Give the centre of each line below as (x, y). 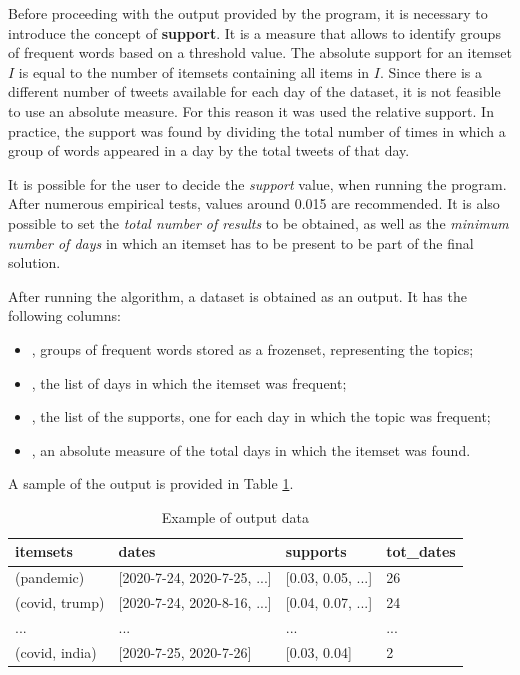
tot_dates (421, 551)
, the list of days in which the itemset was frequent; (189, 382)
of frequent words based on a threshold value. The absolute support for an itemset (260, 52)
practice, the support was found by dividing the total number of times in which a (257, 130)
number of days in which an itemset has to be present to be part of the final (241, 242)
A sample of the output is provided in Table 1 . (151, 483)
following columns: (64, 315)
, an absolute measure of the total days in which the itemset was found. (251, 449)
